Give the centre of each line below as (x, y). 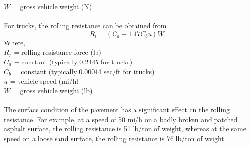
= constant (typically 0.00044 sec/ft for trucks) (84, 71)
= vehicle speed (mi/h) (44, 81)
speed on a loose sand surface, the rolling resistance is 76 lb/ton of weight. (115, 138)
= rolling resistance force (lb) (58, 52)
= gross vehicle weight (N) (52, 6)
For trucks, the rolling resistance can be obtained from (85, 26)
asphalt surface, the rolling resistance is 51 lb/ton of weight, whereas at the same (125, 129)
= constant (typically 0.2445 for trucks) (73, 61)
